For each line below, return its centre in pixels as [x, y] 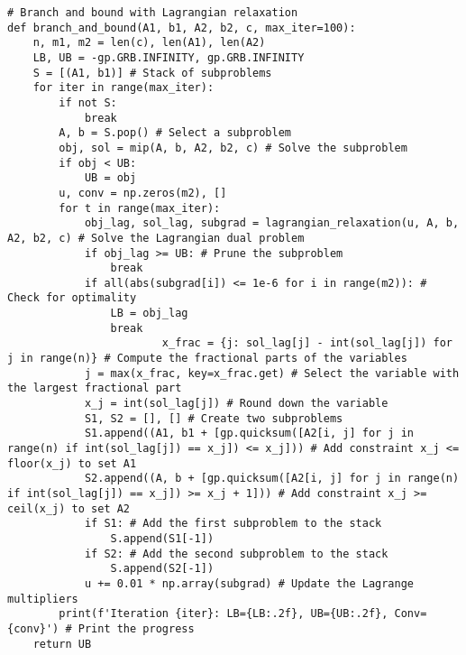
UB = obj [110, 178]
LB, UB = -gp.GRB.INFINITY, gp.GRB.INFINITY [169, 57]
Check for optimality [72, 298]
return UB [62, 644]
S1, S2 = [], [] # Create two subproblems [214, 418]
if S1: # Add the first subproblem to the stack [233, 524]
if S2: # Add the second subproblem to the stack [236, 554]
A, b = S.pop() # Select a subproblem [175, 133]
